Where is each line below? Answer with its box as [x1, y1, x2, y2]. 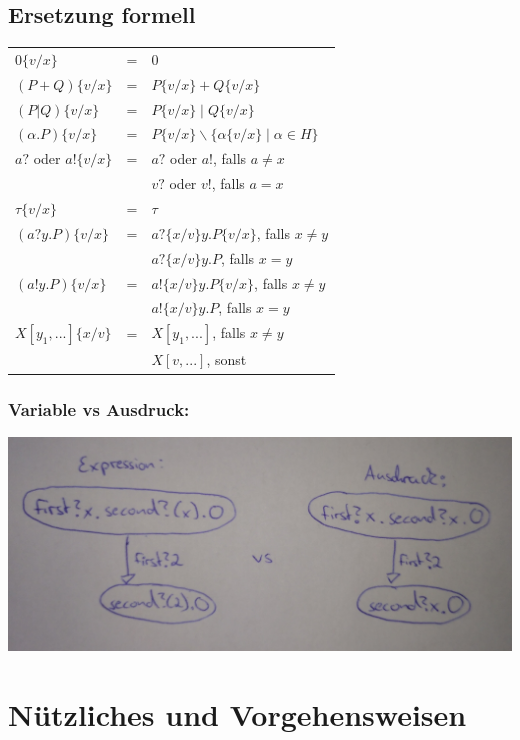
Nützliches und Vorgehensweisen [8, 693, 467, 734]
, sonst [206, 349, 247, 370]
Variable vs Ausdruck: [8, 396, 190, 421]
